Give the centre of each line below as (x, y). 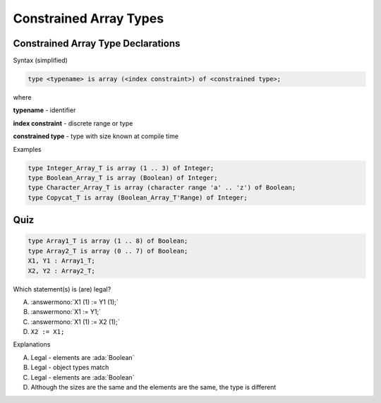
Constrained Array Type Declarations (97, 43)
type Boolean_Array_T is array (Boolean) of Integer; (123, 178)
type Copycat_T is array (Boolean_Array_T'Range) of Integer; (138, 197)
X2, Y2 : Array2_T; (61, 271)
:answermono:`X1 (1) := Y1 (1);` (75, 302)
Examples (27, 149)
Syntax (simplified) (41, 61)
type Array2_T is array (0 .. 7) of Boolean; (108, 251)
